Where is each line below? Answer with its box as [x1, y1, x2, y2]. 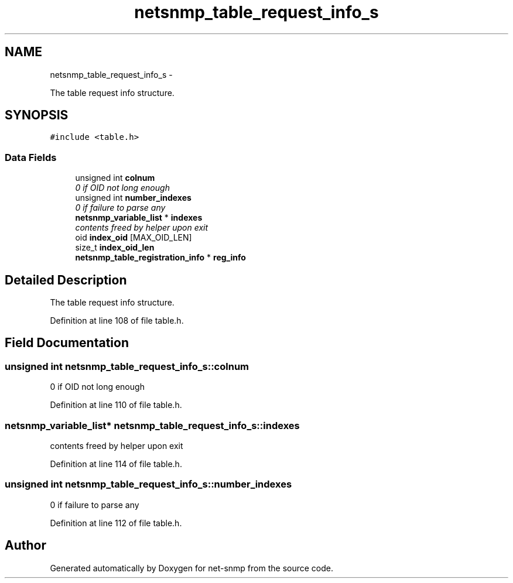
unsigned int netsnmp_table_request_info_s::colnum [5, 360, 249, 372]
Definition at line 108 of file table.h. [50, 315, 184, 326]
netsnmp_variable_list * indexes [75, 212, 203, 223]
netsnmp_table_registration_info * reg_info [75, 252, 246, 263]
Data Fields [5, 151, 57, 163]
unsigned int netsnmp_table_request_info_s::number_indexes [5, 478, 292, 491]
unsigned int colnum [75, 173, 155, 183]
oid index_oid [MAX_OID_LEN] [75, 232, 192, 243]
